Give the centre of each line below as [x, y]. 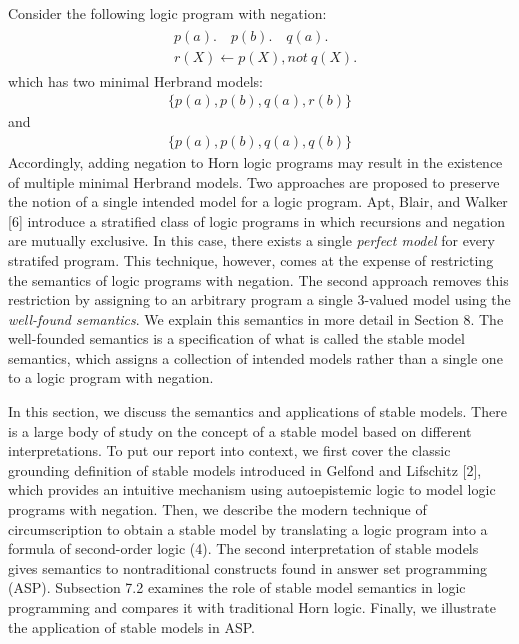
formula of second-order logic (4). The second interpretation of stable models [243, 548]
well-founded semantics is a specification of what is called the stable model [236, 338]
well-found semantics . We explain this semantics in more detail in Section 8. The [256, 318]
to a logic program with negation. [111, 377]
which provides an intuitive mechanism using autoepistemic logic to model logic [252, 489]
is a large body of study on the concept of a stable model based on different [240, 430]
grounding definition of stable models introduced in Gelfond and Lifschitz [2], [245, 469]
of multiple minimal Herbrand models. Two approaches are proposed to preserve [254, 181]
